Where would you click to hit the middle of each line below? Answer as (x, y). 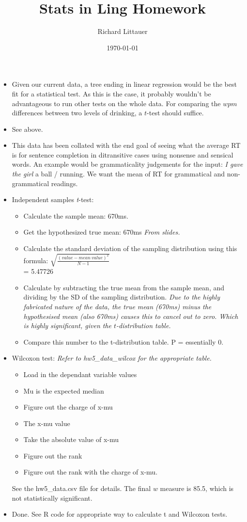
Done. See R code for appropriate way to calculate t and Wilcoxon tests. (120, 514)
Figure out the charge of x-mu (68, 407)
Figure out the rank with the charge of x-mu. (91, 472)
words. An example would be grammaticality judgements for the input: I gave (127, 164)
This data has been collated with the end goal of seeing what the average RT (126, 145)
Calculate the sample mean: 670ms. (76, 215)
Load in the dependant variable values (80, 374)
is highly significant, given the (68, 325)
